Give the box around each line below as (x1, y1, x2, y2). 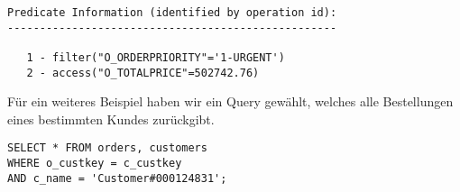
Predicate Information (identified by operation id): (7, 6, 337, 19)
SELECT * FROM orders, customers (7, 142, 207, 155)
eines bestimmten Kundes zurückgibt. (7, 109, 215, 128)
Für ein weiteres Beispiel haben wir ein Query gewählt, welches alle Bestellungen (7, 92, 454, 111)
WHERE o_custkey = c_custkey (7, 157, 182, 170)
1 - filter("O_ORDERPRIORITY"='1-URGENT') (26, 50, 285, 64)
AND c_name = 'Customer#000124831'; (7, 171, 227, 185)
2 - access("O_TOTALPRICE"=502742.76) (26, 66, 260, 79)
